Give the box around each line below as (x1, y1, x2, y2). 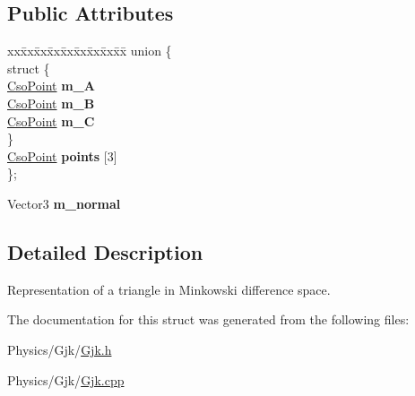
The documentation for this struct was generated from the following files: (7, 310, 410, 329)
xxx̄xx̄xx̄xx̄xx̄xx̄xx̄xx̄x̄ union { (7, 41, 172, 60)
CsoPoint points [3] (7, 146, 117, 165)
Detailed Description (7, 237, 203, 265)
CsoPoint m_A (7, 76, 95, 95)
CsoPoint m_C (7, 111, 95, 130)
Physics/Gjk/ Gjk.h (7, 340, 112, 358)
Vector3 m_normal (7, 194, 121, 212)
